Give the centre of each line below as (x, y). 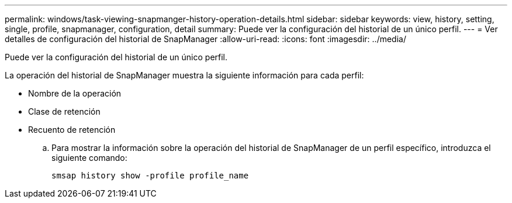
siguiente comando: (89, 158)
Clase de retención (64, 111)
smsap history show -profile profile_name (150, 176)
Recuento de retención (72, 130)
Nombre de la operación (75, 93)
